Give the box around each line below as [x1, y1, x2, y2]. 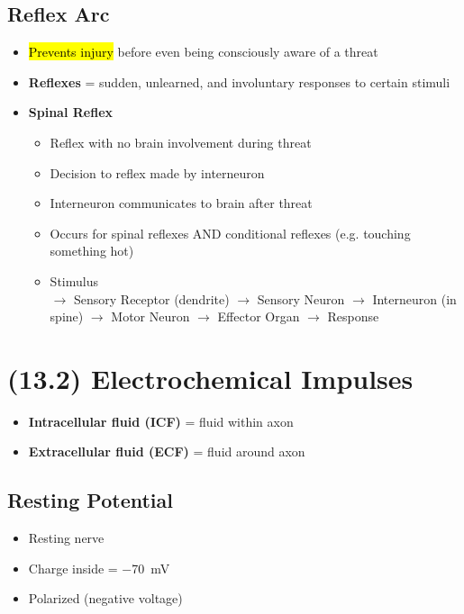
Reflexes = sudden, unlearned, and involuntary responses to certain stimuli [28, 72, 450, 91]
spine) [50, 307, 84, 326]
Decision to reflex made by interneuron [50, 163, 265, 182]
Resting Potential [7, 486, 173, 514]
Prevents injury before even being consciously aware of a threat [28, 42, 378, 61]
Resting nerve [28, 528, 105, 547]
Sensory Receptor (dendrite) [73, 289, 230, 308]
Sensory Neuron [257, 289, 345, 308]
